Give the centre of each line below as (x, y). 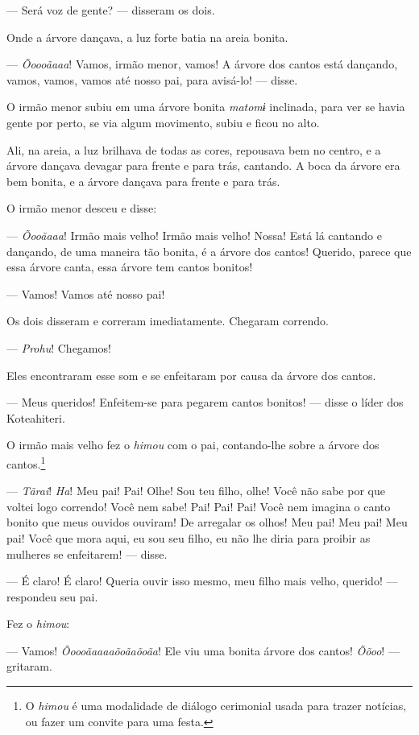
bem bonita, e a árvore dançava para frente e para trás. (143, 181)
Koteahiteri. (36, 417)
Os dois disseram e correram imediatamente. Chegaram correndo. (168, 321)
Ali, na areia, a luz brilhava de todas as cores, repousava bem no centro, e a (194, 149)
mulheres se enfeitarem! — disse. (87, 553)
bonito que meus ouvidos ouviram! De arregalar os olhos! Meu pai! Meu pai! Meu (207, 522)
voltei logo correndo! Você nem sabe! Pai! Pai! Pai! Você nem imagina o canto (199, 506)
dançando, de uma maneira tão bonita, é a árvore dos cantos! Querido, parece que (209, 251)
